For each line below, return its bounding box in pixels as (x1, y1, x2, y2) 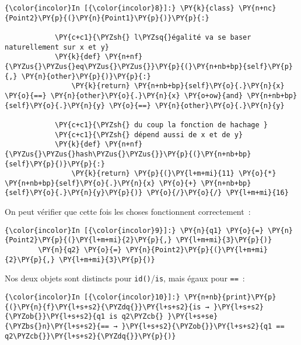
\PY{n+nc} (238, 4, 276, 12)
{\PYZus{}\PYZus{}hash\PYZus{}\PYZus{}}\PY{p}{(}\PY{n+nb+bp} (5, 149, 251, 158)
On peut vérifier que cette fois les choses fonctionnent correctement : (5, 205, 251, 218)
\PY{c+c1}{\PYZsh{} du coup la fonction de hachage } (54, 120, 268, 129)
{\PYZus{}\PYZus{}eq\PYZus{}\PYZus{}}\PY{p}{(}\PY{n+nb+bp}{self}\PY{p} (5, 62, 293, 71)
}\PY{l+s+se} (167, 312, 218, 321)
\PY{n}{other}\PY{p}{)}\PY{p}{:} (21, 72, 151, 81)
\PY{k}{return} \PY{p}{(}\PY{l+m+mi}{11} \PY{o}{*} (71, 169, 276, 178)
